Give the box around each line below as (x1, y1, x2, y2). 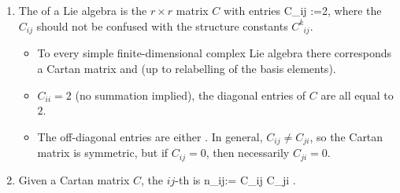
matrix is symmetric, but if (37, 144, 169, 161)
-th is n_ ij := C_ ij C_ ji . (175, 171, 296, 188)
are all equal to (320, 86, 394, 103)
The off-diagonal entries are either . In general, (37, 128, 263, 144)
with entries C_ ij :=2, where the (224, 2, 382, 18)
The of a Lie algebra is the (18, 2, 147, 18)
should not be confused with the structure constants (36, 17, 288, 34)
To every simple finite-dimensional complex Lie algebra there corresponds (37, 45, 392, 61)
